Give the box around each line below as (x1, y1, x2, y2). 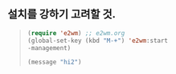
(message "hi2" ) (27, 58, 82, 66)
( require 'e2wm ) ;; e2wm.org (27, 29, 125, 37)
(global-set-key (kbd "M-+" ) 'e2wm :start (27, 37, 169, 45)
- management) (27, 44, 72, 52)
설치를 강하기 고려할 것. (7, 7, 117, 21)
